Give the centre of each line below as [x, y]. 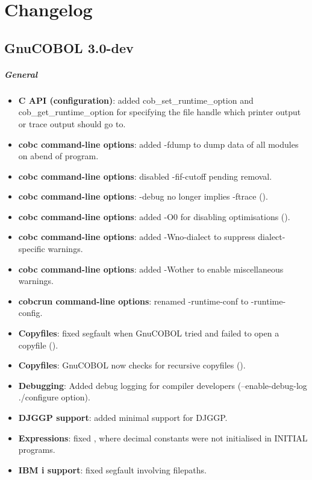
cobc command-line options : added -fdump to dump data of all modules [158, 144]
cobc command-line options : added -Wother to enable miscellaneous [151, 269]
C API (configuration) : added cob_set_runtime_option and [136, 100]
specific [32, 249]
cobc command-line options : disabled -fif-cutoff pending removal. [145, 176]
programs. [37, 450]
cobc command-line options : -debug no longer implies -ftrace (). [143, 196]
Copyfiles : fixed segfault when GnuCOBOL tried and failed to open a [149, 333]
